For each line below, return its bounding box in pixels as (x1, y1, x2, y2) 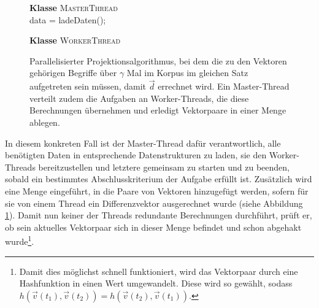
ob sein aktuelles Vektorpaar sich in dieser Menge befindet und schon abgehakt (5, 220, 302, 233)
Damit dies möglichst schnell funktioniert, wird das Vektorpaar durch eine (19, 264, 298, 277)
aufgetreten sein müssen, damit (29, 80, 147, 93)
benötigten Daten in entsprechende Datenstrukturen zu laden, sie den (5, 148, 267, 161)
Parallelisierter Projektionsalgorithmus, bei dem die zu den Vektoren (29, 54, 287, 67)
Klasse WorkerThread (29, 34, 121, 47)
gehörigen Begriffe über (29, 66, 117, 79)
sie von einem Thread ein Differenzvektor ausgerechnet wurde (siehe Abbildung (5, 196, 303, 209)
